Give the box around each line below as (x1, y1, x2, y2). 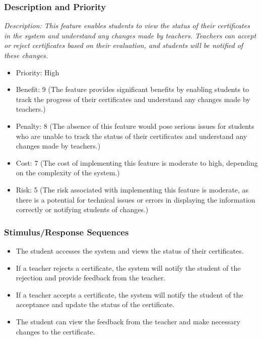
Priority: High (16, 67, 59, 77)
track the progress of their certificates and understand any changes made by (16, 93, 250, 104)
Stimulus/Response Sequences (4, 225, 129, 238)
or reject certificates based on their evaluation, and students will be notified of (4, 40, 243, 51)
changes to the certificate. (16, 326, 95, 336)
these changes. (4, 50, 48, 60)
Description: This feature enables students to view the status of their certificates (4, 20, 250, 31)
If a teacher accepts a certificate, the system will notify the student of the (16, 289, 243, 300)
